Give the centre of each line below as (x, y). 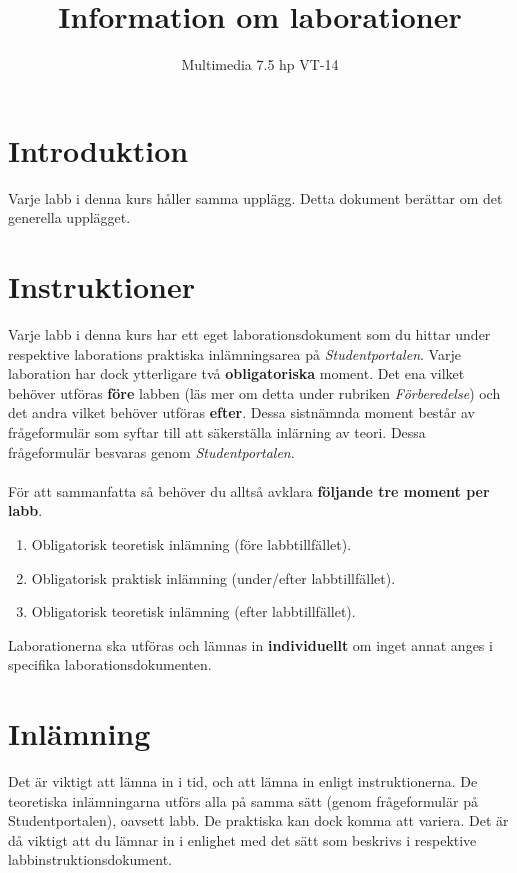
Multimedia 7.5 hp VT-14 (260, 64)
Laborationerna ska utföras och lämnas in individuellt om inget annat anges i (250, 644)
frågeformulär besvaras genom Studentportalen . (151, 451)
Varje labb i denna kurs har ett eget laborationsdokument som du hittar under (249, 333)
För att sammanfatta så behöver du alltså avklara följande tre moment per (249, 490)
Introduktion (98, 149)
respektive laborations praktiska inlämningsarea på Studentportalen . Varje (234, 353)
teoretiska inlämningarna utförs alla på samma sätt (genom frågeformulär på (243, 800)
